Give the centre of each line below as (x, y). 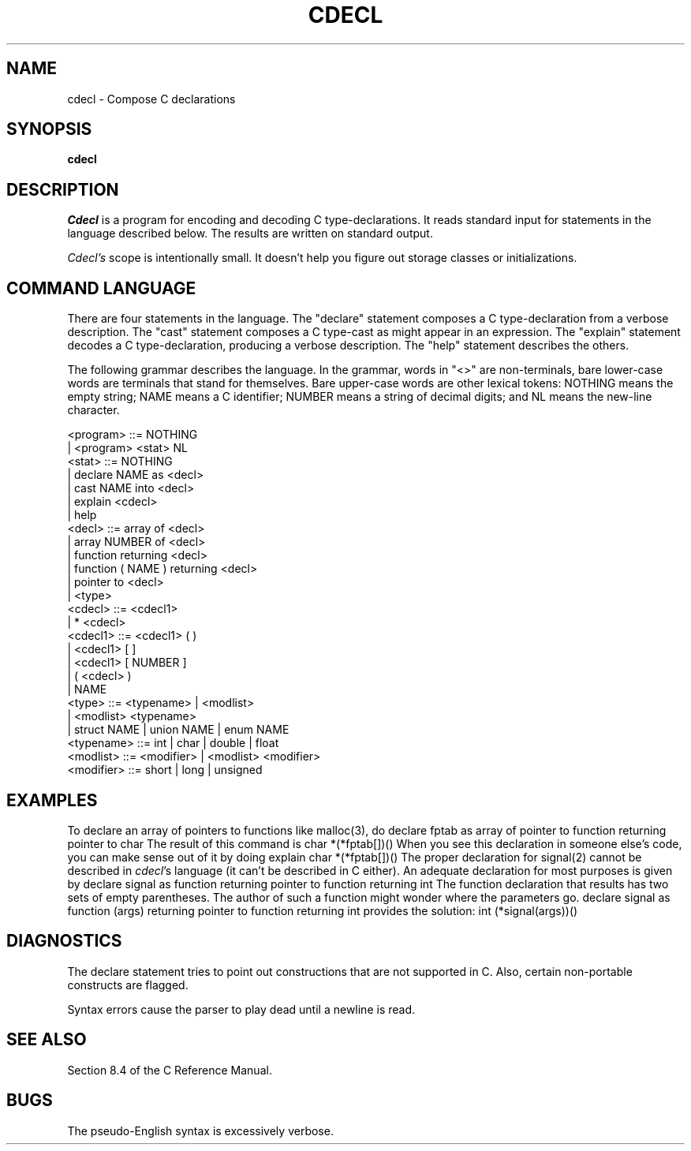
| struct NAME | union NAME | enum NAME (178, 730)
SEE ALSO (47, 1040)
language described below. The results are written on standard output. (250, 234)
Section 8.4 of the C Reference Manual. (170, 1070)
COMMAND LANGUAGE (101, 288)
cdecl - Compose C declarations (151, 99)
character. (93, 410)
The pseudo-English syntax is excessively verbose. (200, 1130)
